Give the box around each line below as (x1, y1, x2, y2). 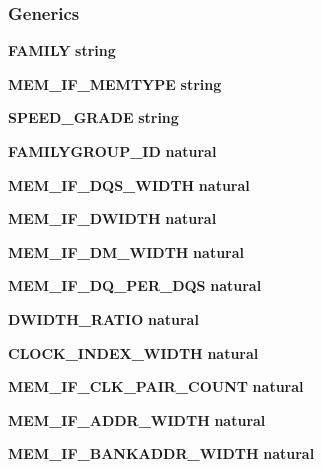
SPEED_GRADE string (8, 107, 179, 128)
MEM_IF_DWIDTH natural (8, 208, 217, 229)
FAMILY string (8, 40, 116, 61)
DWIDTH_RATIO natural (8, 308, 199, 329)
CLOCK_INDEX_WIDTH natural (8, 342, 259, 363)
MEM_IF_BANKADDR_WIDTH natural (8, 443, 315, 464)
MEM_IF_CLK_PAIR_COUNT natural (8, 376, 304, 397)
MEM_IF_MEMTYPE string (8, 73, 222, 94)
